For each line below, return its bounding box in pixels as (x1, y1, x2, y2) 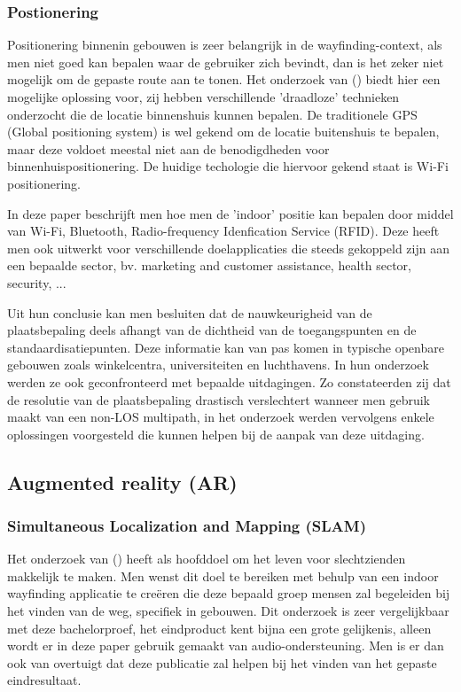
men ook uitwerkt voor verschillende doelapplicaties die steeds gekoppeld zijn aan (7, 238, 449, 257)
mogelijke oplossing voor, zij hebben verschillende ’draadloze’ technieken (7, 88, 400, 105)
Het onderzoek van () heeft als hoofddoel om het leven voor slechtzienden (7, 549, 406, 568)
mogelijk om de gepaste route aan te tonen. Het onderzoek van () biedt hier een (7, 70, 441, 89)
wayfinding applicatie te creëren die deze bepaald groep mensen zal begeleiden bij (7, 584, 450, 603)
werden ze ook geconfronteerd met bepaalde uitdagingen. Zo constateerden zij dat (7, 372, 451, 391)
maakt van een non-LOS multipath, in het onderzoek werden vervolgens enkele (7, 408, 434, 426)
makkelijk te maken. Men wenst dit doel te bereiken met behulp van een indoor (7, 566, 439, 585)
